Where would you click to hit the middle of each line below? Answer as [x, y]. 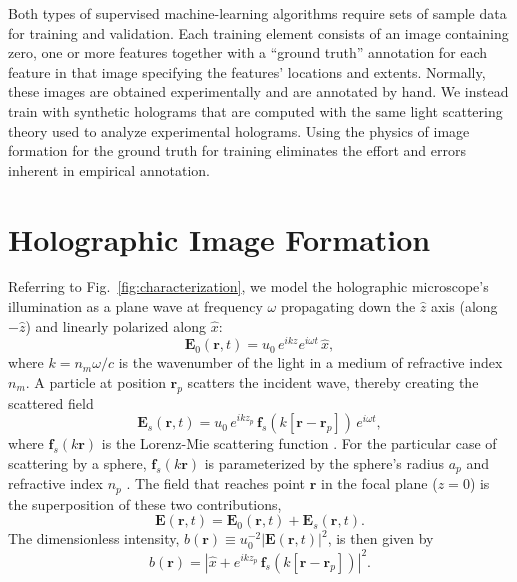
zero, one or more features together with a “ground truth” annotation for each [248, 52]
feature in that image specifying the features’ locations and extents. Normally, [247, 71]
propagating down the [348, 306]
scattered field [51, 402]
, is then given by [380, 538]
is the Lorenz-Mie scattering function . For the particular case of [299, 443]
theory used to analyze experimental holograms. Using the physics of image [239, 130]
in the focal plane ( [379, 483]
